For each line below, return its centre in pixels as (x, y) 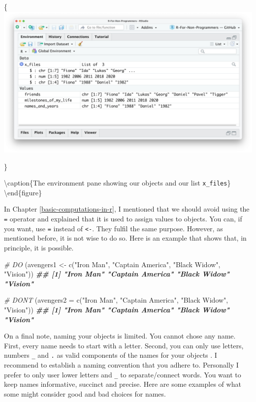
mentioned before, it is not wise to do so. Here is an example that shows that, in (125, 238)
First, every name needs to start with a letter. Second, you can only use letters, (124, 345)
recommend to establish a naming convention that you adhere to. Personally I (121, 364)
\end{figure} (23, 192)
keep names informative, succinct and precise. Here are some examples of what (123, 384)
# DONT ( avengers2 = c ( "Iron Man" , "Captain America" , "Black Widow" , (116, 300)
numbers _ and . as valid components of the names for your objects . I (111, 355)
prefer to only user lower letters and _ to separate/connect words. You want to (123, 374)
